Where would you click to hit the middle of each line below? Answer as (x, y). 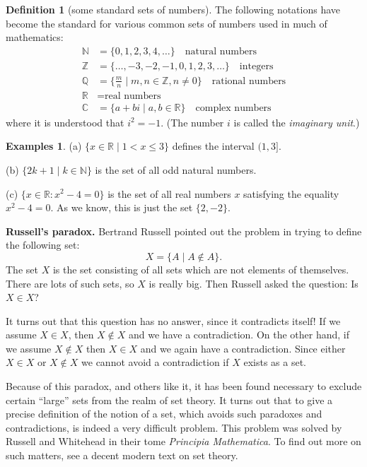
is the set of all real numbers (169, 193)
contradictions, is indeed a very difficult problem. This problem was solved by (174, 427)
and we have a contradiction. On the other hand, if (239, 335)
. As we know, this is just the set (122, 207)
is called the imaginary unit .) (297, 122)
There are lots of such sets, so (70, 283)
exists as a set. (275, 362)
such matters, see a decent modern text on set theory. (122, 455)
